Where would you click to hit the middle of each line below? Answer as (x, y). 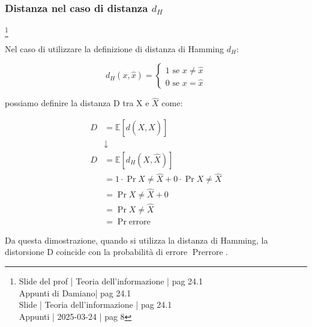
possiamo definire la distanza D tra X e (77, 103)
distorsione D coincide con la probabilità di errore (96, 252)
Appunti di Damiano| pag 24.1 (75, 292)
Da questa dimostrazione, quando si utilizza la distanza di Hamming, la (136, 240)
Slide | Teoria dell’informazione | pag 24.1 (95, 304)
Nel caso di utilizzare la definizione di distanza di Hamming (114, 48)
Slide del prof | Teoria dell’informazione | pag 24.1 (111, 281)
